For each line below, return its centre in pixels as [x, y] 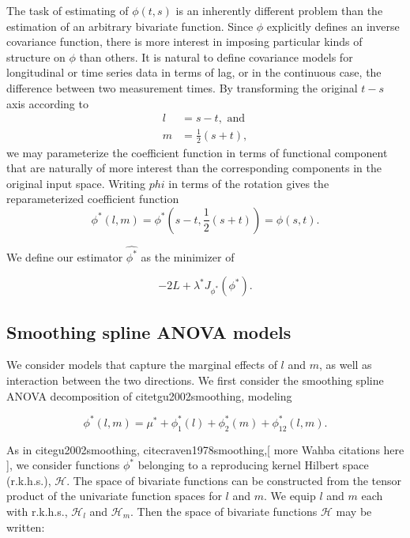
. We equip [290, 496]
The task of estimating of [68, 10]
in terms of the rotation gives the [249, 183]
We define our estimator [65, 256]
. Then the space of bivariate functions [224, 511]
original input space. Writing [76, 183]
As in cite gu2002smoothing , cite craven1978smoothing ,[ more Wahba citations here [205, 449]
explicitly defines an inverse [333, 26]
